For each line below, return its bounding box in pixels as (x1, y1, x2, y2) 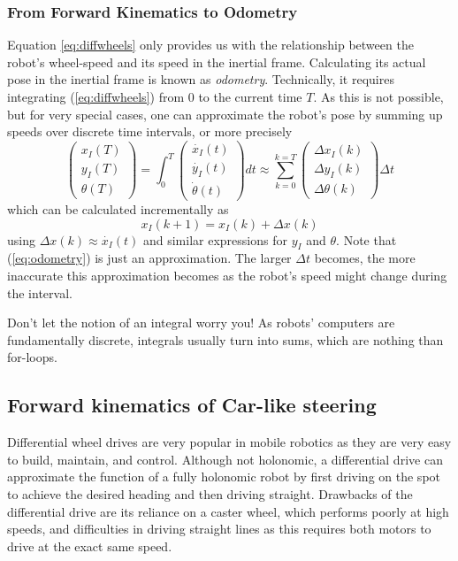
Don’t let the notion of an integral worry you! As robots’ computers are (7, 313, 395, 332)
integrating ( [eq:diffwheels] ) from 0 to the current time (7, 88, 302, 105)
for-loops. (7, 348, 57, 366)
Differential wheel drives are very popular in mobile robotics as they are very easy (7, 433, 452, 451)
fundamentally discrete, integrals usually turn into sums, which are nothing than (7, 330, 444, 349)
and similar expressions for (142, 230, 287, 249)
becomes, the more (314, 249, 416, 267)
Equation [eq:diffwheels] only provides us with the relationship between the (7, 35, 414, 54)
